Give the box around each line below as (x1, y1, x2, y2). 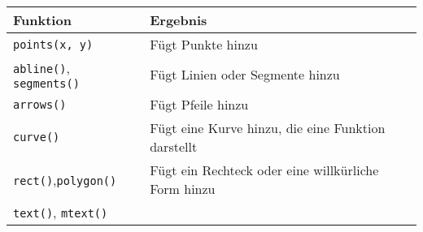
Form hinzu (150, 179, 216, 198)
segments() (13, 77, 80, 90)
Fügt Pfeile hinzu (150, 95, 249, 114)
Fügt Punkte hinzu (150, 35, 258, 54)
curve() (13, 131, 60, 144)
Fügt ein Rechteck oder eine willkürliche (150, 161, 379, 179)
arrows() (13, 97, 67, 111)
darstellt (150, 137, 198, 156)
